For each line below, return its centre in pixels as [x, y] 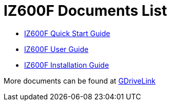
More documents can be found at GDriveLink [80, 81]
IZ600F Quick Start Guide [67, 33]
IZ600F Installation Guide [67, 65]
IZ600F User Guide [56, 49]
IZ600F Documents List [85, 11]
